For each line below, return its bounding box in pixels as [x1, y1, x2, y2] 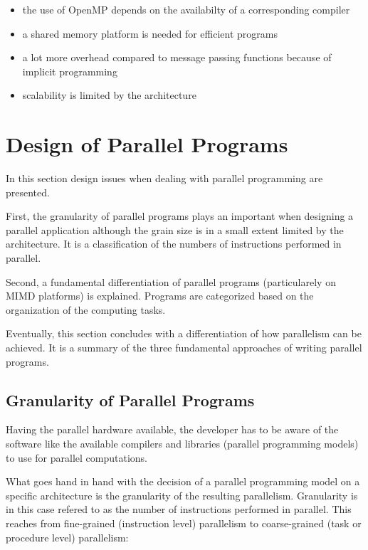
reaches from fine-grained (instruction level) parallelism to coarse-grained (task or [6, 515, 362, 530]
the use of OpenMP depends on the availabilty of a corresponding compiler [22, 2, 350, 16]
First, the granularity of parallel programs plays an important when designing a [6, 208, 354, 223]
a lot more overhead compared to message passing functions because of [22, 50, 332, 65]
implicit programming [22, 63, 117, 78]
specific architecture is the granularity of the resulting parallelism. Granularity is [6, 487, 358, 502]
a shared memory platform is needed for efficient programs [22, 26, 278, 41]
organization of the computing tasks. [6, 302, 166, 317]
